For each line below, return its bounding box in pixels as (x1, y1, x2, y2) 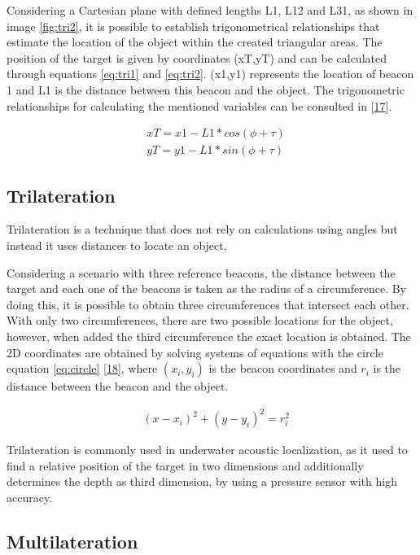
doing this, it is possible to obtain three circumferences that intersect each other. (7, 295, 409, 312)
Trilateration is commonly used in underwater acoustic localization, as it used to (7, 441, 408, 458)
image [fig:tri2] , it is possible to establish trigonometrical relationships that (7, 17, 380, 34)
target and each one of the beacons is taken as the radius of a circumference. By (7, 280, 406, 297)
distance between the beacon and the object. (7, 378, 229, 395)
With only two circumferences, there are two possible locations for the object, (7, 312, 393, 329)
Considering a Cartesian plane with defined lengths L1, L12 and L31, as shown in (7, 2, 413, 18)
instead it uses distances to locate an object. (7, 237, 227, 254)
